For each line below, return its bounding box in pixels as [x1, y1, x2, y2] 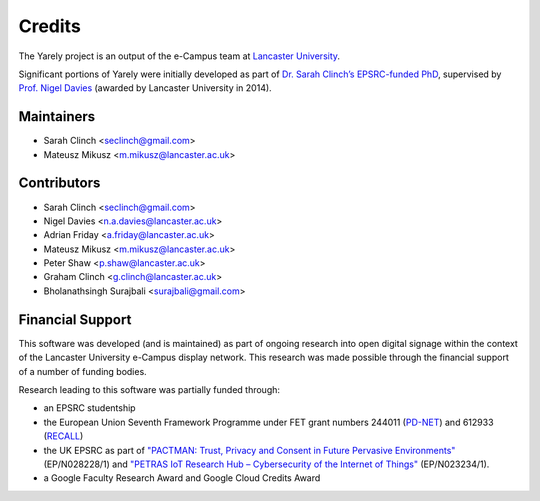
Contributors [18, 175, 101, 192]
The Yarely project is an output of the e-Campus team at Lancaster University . [18, 50, 340, 62]
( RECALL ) [43, 430, 84, 442]
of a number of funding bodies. [18, 365, 147, 377]
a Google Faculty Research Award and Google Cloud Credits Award [43, 472, 321, 484]
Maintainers [18, 108, 96, 125]
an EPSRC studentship [43, 402, 136, 414]
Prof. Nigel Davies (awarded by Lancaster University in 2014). [18, 82, 272, 94]
